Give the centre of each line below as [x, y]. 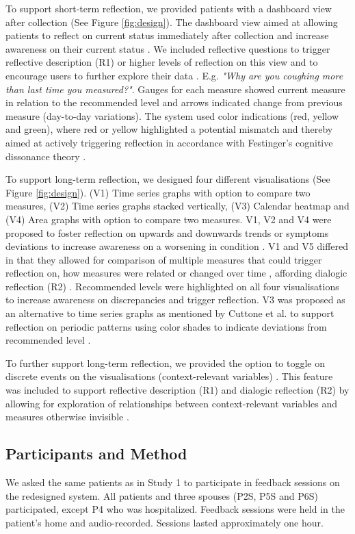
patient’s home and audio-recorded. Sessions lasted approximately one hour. [165, 522]
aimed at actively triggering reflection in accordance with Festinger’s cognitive [169, 142]
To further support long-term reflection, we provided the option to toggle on [166, 363]
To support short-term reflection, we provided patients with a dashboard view [169, 8]
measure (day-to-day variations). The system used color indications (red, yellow [172, 115]
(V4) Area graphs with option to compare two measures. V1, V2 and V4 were [169, 219]
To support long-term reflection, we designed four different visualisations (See [168, 179]
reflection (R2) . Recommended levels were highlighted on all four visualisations [172, 286]
